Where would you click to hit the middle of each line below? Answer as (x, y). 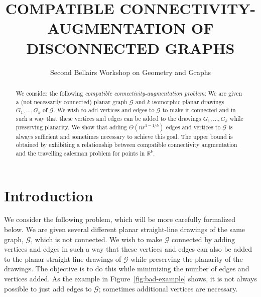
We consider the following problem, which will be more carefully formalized (120, 219)
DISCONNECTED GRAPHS (130, 48)
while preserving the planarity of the (187, 258)
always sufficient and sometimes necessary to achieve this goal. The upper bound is (124, 136)
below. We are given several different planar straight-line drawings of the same (125, 229)
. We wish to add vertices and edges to (104, 110)
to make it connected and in (199, 110)
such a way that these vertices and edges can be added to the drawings (108, 118)
